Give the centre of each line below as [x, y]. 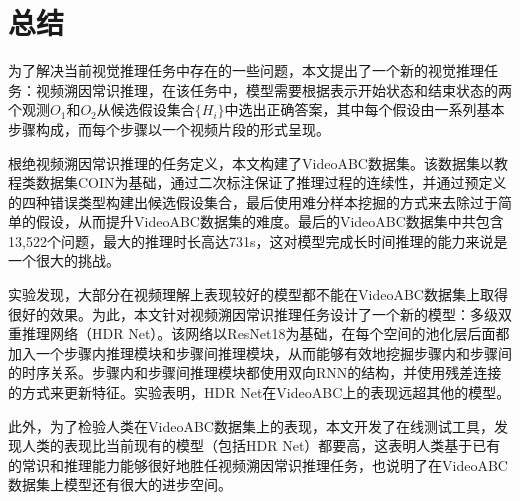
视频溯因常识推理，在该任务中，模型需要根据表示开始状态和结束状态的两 [273, 89]
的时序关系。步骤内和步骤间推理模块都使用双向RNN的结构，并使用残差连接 [255, 372]
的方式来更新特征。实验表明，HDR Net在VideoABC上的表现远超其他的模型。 [259, 392]
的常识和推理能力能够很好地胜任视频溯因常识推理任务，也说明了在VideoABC [258, 464]
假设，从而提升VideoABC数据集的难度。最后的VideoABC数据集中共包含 [269, 221]
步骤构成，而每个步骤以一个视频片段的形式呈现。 [169, 128]
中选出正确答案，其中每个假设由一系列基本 [364, 109]
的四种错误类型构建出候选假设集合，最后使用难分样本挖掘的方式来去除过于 [253, 201]
